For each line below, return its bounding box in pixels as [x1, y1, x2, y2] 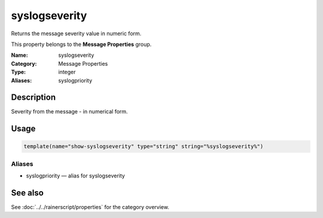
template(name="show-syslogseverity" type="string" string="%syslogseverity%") [23, 143, 264, 150]
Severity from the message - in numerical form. [11, 108, 128, 115]
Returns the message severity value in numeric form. [11, 30, 142, 37]
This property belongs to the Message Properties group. [11, 41, 152, 48]
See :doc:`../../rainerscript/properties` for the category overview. [11, 204, 170, 211]
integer [58, 69, 76, 76]
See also [11, 188, 44, 198]
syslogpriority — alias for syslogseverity [26, 172, 125, 179]
